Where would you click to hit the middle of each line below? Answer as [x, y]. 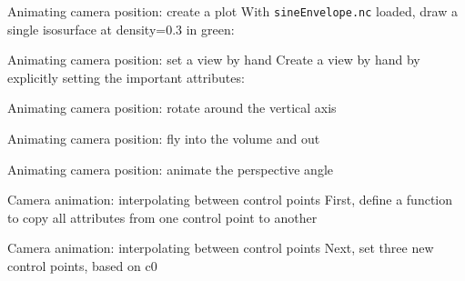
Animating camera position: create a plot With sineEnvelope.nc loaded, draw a [232, 11]
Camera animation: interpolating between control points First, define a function [230, 200]
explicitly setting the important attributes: [126, 77]
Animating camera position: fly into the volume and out [164, 139]
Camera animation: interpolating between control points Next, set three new [221, 248]
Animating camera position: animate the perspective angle [171, 169]
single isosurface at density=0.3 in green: [121, 29]
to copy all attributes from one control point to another [162, 217]
